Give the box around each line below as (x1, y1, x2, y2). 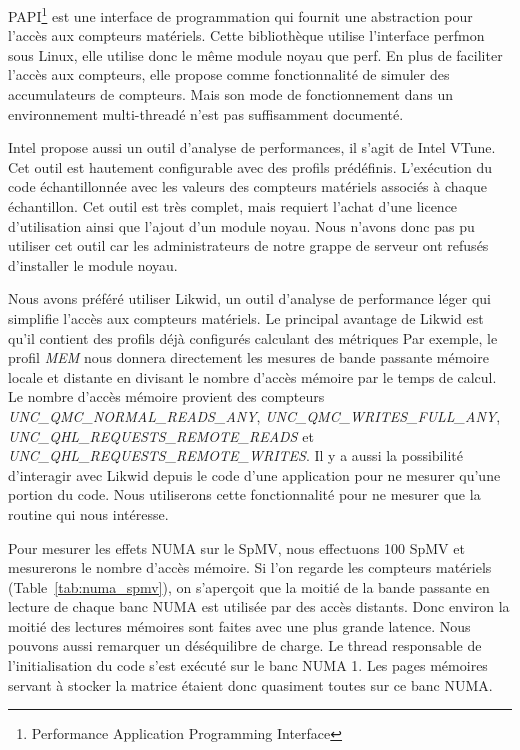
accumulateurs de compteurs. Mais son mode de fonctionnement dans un (8, 84, 453, 105)
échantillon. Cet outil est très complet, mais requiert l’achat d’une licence (8, 196, 458, 216)
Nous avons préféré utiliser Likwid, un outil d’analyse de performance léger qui (8, 288, 491, 309)
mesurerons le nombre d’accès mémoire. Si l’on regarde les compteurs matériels (8, 557, 492, 578)
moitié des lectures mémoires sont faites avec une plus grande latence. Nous (8, 615, 471, 636)
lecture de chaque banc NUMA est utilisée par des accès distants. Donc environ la (8, 596, 510, 617)
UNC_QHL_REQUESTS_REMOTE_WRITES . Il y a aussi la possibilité (8, 445, 463, 466)
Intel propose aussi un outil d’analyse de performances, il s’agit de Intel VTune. (8, 137, 496, 158)
